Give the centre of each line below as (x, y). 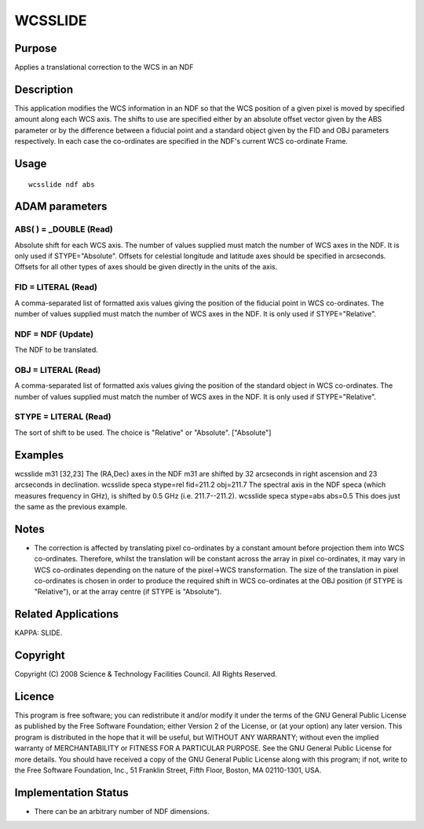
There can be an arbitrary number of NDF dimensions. (122, 811)
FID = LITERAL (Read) (56, 287)
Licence (35, 696)
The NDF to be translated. (56, 350)
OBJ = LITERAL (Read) (58, 370)
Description (44, 89)
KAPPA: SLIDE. (38, 633)
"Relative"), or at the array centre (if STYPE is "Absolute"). (128, 592)
